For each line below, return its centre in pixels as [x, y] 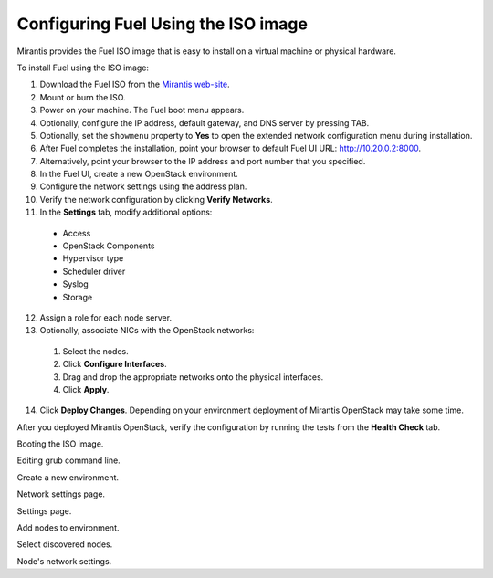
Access [77, 233]
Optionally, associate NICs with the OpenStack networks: [147, 331]
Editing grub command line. [68, 460]
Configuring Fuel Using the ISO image [162, 24]
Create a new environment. [68, 477]
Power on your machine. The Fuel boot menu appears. [142, 110]
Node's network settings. [64, 561]
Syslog [75, 284]
